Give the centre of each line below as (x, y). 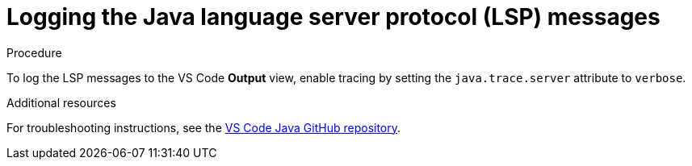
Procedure (34, 52)
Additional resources (61, 102)
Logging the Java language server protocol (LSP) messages (333, 17)
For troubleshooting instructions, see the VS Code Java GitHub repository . (204, 127)
